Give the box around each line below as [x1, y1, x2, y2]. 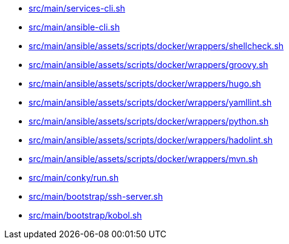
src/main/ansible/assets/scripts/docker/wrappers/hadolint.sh [29, 135, 273, 145]
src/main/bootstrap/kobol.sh [29, 210, 142, 220]
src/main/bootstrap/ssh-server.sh [29, 191, 163, 202]
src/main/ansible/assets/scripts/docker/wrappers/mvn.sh [29, 154, 258, 164]
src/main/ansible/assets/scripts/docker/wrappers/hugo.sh [29, 78, 261, 89]
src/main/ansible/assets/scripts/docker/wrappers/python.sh [29, 116, 269, 126]
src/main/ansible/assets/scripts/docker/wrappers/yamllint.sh [29, 97, 272, 107]
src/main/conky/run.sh [29, 172, 119, 183]
